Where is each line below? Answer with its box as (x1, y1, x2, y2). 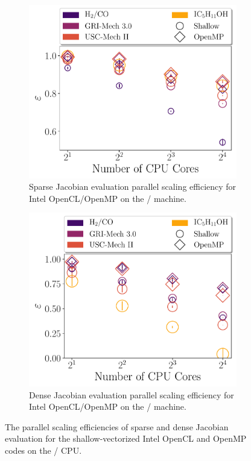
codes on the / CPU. (5, 444, 82, 456)
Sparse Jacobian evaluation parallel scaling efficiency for (29, 180, 237, 193)
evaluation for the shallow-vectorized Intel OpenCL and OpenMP (5, 432, 247, 445)
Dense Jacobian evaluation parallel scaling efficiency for (29, 388, 234, 401)
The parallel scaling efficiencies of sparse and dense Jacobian (5, 420, 229, 433)
